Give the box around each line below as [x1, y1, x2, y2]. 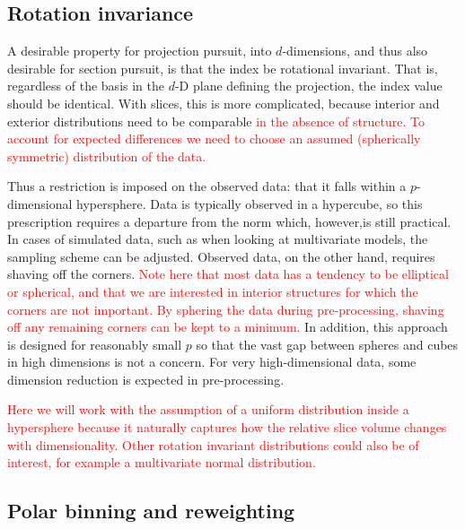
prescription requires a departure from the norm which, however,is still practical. [7, 212, 452, 230]
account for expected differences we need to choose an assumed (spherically [7, 129, 421, 148]
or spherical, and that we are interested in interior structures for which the [7, 282, 418, 300]
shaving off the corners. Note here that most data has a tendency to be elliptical [7, 264, 449, 283]
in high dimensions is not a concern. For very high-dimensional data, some [7, 352, 417, 371]
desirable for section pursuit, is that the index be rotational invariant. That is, [7, 58, 438, 77]
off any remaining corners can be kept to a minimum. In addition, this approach [7, 317, 448, 336]
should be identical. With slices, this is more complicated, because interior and [7, 93, 440, 112]
